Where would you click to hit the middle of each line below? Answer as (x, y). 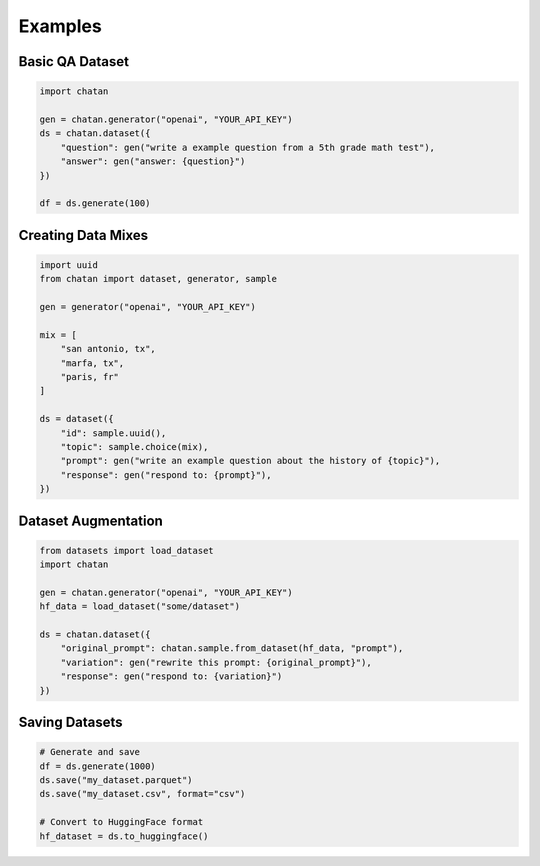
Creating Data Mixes (83, 235)
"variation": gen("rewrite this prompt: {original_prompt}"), (216, 662)
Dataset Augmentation (91, 520)
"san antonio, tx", (108, 349)
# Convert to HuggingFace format (121, 822)
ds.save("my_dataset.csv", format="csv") (142, 794)
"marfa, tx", (92, 363)
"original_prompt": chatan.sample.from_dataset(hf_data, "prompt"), (232, 648)
